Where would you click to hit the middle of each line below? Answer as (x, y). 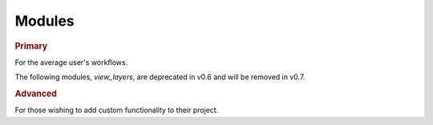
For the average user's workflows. (71, 62)
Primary (31, 46)
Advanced (36, 94)
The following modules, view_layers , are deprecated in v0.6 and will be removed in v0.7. (160, 77)
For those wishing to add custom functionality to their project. (117, 110)
